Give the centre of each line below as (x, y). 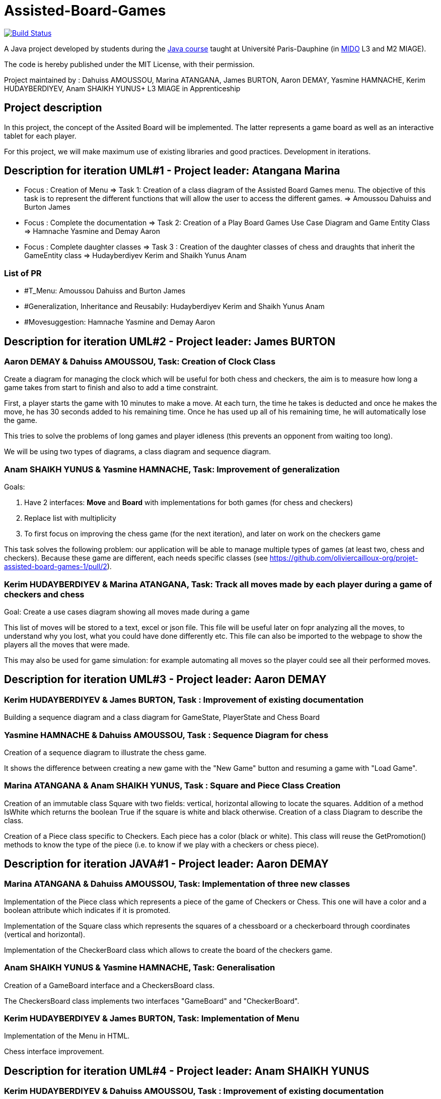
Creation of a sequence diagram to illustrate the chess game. (105, 752)
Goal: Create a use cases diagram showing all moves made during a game (127, 612)
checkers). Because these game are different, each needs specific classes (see (136, 558)
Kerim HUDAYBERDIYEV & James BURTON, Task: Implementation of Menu (152, 1018)
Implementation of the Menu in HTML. (67, 1036)
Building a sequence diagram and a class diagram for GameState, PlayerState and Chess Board (162, 717)
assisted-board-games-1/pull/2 (56, 567)
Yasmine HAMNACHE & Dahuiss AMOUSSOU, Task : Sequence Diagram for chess (166, 735)
